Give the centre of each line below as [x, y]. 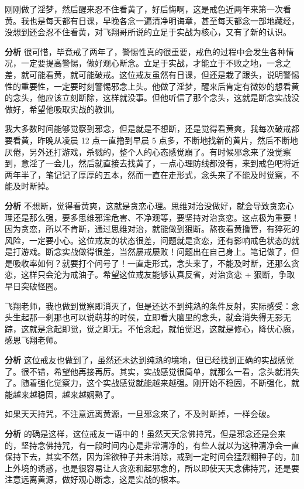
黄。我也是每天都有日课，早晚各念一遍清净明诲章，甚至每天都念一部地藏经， [152, 20]
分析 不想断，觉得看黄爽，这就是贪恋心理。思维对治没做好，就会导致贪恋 [145, 205]
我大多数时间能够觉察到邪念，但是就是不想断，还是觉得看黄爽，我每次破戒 [148, 129]
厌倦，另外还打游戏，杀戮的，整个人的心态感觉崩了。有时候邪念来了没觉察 [148, 151]
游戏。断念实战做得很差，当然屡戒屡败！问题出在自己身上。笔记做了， [156, 252]
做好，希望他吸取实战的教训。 [62, 109]
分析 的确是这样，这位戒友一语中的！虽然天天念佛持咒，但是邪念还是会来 [145, 433]
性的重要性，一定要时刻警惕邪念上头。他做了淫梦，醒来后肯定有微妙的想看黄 [152, 86]
